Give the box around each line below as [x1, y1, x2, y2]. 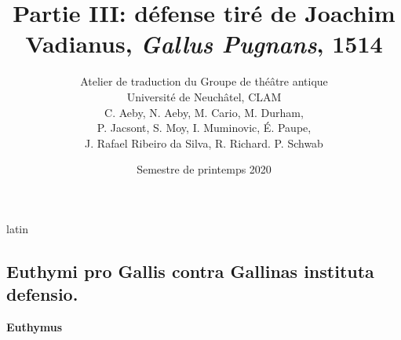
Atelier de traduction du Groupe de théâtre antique [80, 73, 328, 90]
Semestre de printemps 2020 [137, 161, 272, 177]
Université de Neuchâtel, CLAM [126, 88, 282, 104]
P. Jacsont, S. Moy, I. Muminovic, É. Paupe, [97, 119, 312, 136]
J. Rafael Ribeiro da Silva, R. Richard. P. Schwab [85, 134, 323, 151]
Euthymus [6, 319, 63, 335]
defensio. [6, 282, 78, 306]
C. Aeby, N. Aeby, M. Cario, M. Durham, [104, 104, 304, 120]
